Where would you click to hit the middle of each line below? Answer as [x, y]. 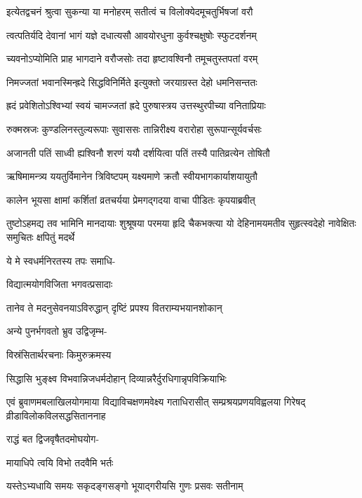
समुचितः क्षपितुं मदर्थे [41, 236]
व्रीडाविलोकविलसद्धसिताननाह [56, 415]
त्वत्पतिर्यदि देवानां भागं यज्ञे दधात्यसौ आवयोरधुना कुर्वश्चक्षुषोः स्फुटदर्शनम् [132, 35]
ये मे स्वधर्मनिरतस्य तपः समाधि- [61, 260]
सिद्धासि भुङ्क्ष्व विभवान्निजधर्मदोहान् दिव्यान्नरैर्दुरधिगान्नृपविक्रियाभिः [116, 378]
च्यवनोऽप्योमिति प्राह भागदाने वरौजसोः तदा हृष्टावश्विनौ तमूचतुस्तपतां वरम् [132, 58]
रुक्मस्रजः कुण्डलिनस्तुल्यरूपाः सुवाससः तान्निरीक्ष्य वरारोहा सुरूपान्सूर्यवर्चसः [134, 129]
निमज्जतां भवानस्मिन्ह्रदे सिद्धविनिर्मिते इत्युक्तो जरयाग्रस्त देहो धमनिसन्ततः [132, 82]
